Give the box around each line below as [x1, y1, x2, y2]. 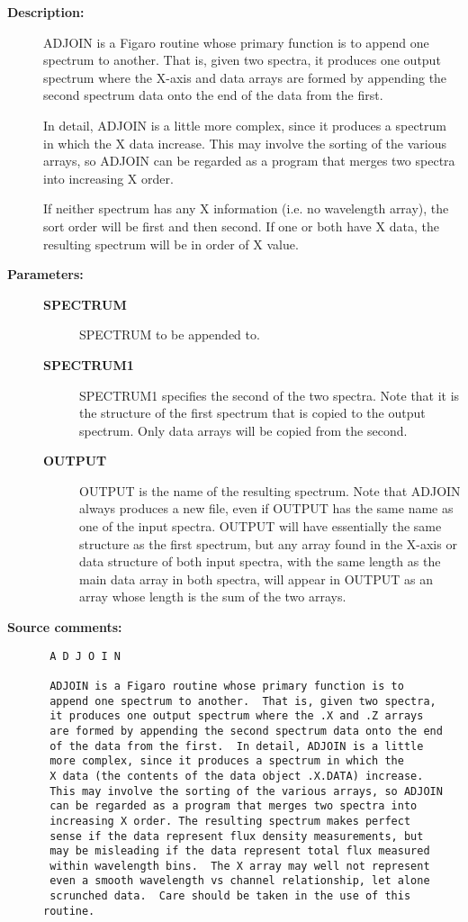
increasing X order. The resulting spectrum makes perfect [49, 814, 411, 827]
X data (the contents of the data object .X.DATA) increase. [49, 769, 424, 782]
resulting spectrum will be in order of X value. [43, 234, 299, 253]
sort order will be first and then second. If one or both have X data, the [43, 216, 439, 235]
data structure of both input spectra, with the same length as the [79, 552, 441, 571]
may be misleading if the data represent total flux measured [49, 845, 430, 858]
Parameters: [7, 265, 84, 284]
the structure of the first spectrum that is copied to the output [79, 403, 426, 422]
